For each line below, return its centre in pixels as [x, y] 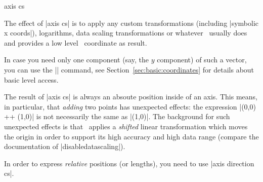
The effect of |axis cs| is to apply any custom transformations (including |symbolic [131, 23]
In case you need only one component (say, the [76, 60]
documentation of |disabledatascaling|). [65, 146]
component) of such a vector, [202, 60]
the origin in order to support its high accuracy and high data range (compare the [131, 136]
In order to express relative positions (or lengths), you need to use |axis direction [129, 163]
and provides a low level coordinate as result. [76, 42]
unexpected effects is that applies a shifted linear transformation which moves [126, 126]
